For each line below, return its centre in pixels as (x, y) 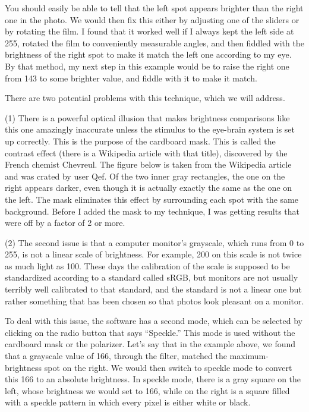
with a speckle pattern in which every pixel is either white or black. (128, 402)
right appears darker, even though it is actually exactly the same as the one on (149, 188)
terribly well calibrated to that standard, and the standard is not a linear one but (153, 289)
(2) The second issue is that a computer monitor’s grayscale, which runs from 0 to (154, 242)
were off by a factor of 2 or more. (65, 223)
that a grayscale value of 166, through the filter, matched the (116, 356)
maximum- (249, 356)
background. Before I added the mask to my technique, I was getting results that (152, 211)
